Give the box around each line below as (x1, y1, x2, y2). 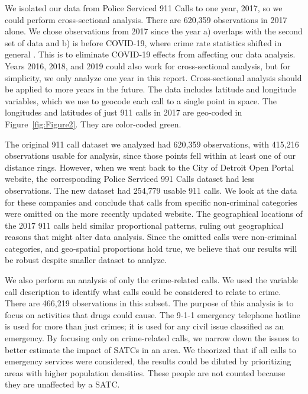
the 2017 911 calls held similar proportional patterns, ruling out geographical (5, 219, 284, 231)
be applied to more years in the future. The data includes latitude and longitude (5, 83, 296, 95)
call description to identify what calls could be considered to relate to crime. (5, 285, 281, 297)
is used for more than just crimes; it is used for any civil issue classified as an (5, 320, 284, 332)
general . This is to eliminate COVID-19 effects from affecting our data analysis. (5, 48, 296, 60)
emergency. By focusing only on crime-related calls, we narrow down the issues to (5, 332, 300, 344)
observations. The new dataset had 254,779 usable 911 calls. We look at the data (5, 184, 297, 196)
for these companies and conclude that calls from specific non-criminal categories (5, 196, 297, 208)
